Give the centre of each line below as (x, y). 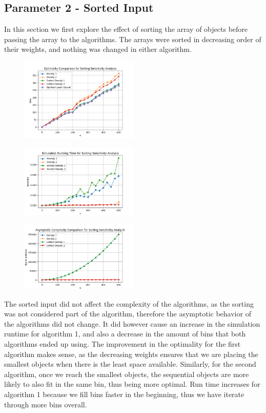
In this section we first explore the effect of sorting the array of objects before (126, 29)
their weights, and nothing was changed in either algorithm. (98, 49)
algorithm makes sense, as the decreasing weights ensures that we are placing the (131, 354)
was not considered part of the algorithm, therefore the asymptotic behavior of (128, 314)
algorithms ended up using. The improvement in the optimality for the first (122, 343)
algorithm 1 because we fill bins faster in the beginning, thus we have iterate (124, 394)
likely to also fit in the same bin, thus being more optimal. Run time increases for (132, 384)
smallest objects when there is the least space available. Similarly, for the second (130, 364)
